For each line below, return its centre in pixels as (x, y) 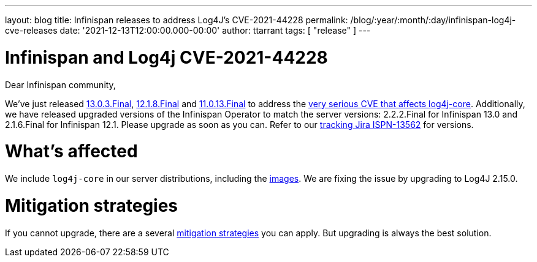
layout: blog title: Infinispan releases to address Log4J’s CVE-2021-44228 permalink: (177, 20)
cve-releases (31, 30)
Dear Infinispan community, (60, 84)
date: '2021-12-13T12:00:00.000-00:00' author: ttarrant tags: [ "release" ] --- (215, 30)
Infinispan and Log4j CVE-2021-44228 (166, 57)
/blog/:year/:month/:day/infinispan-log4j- (433, 20)
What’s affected (71, 152)
